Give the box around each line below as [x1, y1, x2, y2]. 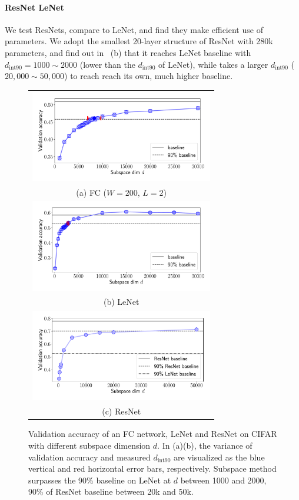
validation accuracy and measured [28, 450, 151, 463]
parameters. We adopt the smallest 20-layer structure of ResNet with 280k [5, 35, 273, 47]
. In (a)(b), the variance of [157, 439, 253, 451]
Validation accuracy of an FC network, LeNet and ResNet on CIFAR [28, 427, 277, 440]
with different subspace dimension [28, 439, 151, 451]
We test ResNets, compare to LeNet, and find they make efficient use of [5, 23, 263, 35]
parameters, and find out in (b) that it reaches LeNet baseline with [5, 46, 251, 58]
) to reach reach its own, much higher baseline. [64, 70, 233, 82]
